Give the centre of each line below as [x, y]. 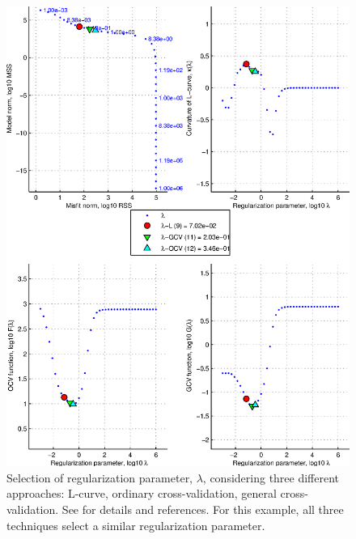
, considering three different [271, 477]
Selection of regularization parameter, [100, 477]
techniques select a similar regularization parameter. [136, 525]
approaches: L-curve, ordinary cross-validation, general [142, 493]
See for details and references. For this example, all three [203, 509]
